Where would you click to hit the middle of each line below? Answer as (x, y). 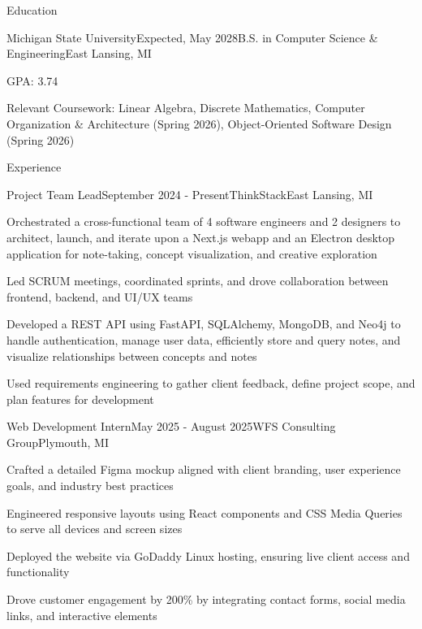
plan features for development (80, 399)
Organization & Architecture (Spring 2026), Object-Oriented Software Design (199, 123)
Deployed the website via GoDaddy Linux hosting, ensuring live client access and (208, 555)
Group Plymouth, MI (58, 442)
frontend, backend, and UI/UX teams (100, 296)
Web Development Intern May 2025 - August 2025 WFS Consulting (171, 426)
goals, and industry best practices (90, 486)
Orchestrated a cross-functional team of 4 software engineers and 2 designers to (204, 221)
